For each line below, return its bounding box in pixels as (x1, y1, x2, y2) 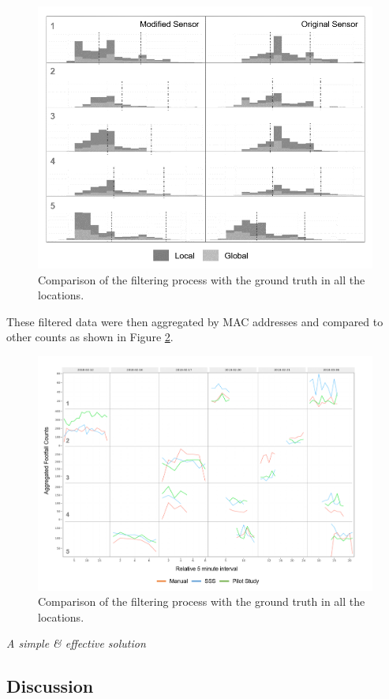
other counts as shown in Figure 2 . (6, 329, 174, 345)
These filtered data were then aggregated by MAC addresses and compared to (6, 313, 383, 329)
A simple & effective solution (6, 635, 146, 652)
